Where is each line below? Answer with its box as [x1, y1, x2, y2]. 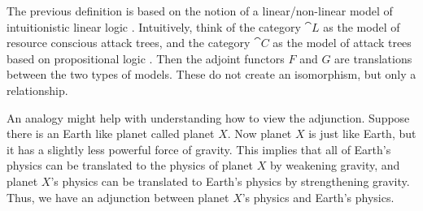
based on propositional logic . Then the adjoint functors [7, 50, 285, 67]
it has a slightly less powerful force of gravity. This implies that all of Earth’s [7, 140, 391, 157]
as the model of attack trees [273, 34, 412, 51]
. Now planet [227, 125, 292, 142]
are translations [334, 50, 412, 67]
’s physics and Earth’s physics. [242, 188, 395, 205]
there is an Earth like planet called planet [7, 125, 215, 142]
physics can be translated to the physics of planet [7, 157, 253, 174]
